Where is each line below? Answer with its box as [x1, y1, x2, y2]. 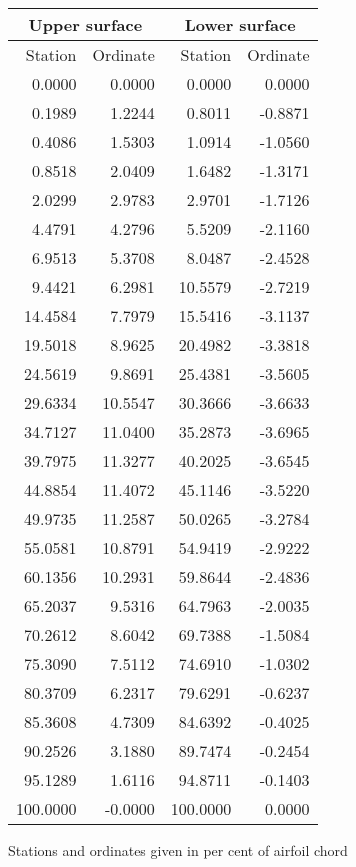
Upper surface [28, 13, 143, 36]
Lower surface [184, 13, 296, 36]
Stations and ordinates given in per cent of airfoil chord [8, 840, 348, 860]
